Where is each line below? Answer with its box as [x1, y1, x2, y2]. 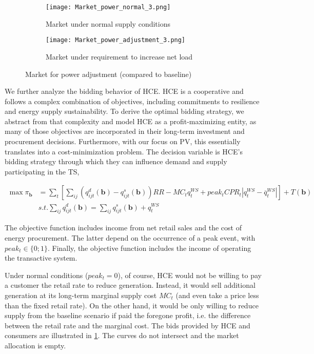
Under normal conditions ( [5, 269, 88, 280]
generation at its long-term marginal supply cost [5, 289, 157, 300]
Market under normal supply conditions [46, 18, 170, 29]
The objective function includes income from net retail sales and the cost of [5, 222, 242, 233]
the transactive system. [5, 252, 77, 263]
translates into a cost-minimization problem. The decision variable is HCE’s [5, 146, 243, 156]
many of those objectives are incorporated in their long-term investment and [5, 126, 245, 136]
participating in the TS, [5, 166, 80, 176]
